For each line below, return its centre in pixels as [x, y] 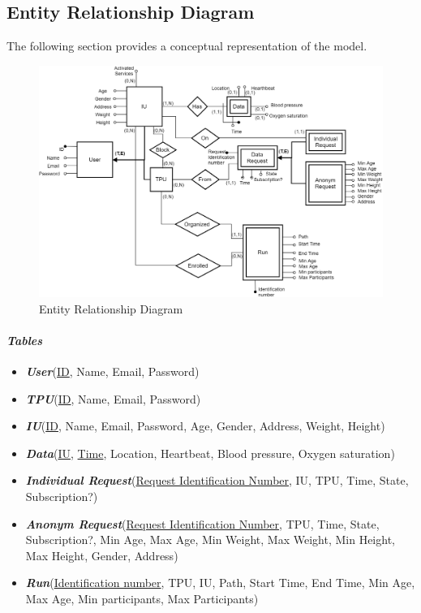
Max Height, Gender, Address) [102, 555]
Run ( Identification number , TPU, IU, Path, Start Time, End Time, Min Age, [220, 583]
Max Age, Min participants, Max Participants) [142, 598]
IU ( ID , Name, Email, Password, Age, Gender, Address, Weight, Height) [205, 426]
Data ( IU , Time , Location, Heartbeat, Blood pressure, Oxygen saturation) [210, 453]
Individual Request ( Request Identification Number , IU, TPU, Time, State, [217, 480]
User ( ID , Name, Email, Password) [112, 371]
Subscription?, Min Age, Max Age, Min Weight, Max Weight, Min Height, [210, 540]
